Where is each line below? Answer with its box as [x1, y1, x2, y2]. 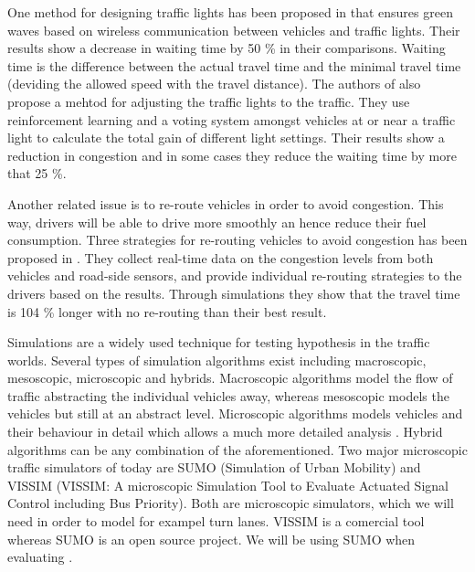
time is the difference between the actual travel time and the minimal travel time [7, 56, 461, 75]
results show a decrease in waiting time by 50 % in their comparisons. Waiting [7, 38, 446, 58]
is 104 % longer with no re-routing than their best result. [7, 302, 327, 321]
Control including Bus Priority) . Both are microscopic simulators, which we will [7, 493, 454, 513]
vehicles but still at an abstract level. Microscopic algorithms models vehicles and [7, 404, 463, 423]
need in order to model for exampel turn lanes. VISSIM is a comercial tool [7, 512, 425, 531]
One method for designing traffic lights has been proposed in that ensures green [7, 3, 453, 21]
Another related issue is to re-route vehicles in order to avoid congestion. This [7, 194, 444, 213]
